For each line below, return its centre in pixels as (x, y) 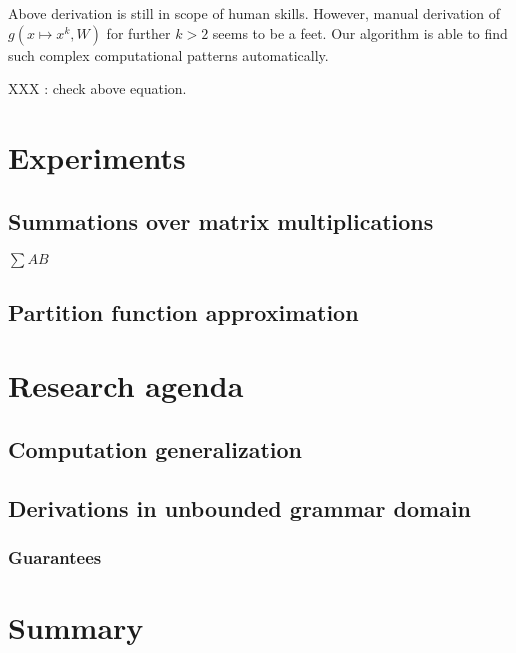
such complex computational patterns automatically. (168, 54)
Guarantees (55, 557)
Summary (76, 627)
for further (138, 32)
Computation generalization (155, 448)
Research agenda (126, 385)
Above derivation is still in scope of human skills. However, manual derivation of (254, 13)
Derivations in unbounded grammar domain (240, 507)
